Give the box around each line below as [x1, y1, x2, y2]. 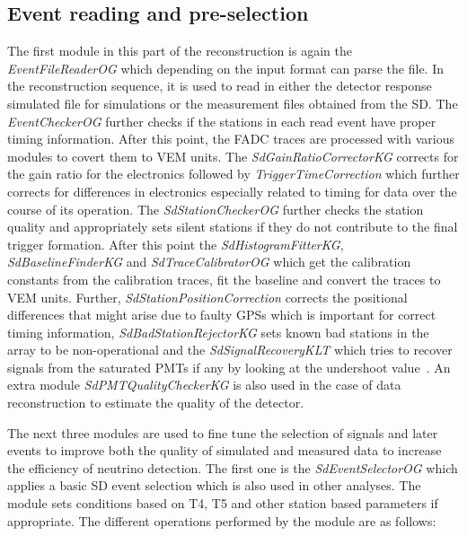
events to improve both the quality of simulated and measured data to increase [7, 441, 442, 460]
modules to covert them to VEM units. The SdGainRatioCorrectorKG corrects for [7, 146, 459, 165]
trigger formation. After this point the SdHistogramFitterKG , [7, 234, 344, 253]
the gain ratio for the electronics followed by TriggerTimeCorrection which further [7, 164, 460, 183]
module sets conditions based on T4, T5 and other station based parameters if [7, 494, 438, 513]
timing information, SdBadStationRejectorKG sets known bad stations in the [7, 322, 429, 341]
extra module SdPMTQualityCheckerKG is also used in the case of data [7, 375, 401, 394]
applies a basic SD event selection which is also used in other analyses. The [7, 476, 421, 495]
